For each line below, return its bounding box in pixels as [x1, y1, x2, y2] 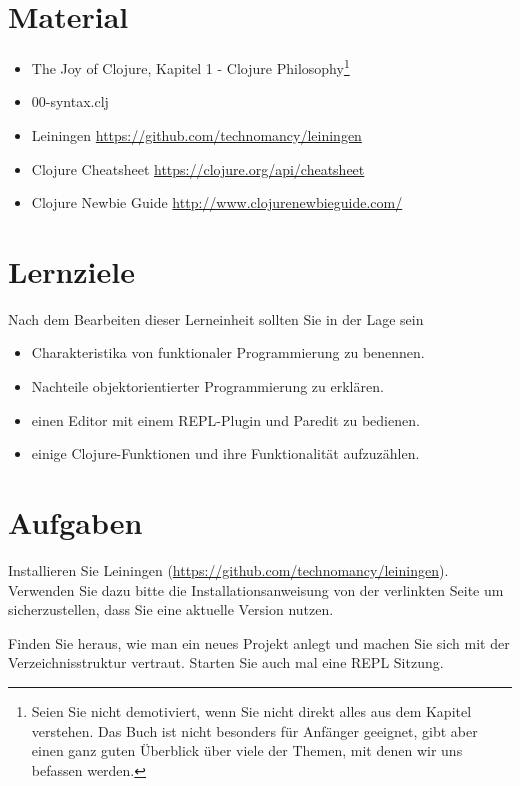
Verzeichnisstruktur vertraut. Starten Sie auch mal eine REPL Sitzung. [8, 652, 444, 673]
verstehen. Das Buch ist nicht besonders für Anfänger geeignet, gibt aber [31, 720, 478, 741]
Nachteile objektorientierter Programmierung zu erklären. [31, 376, 384, 397]
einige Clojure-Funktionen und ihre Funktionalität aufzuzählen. [31, 443, 420, 464]
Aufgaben [8, 502, 143, 543]
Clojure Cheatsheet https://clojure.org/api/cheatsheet [31, 158, 365, 179]
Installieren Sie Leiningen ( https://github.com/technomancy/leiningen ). [8, 559, 449, 580]
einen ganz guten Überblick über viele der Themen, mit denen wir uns [31, 740, 463, 761]
